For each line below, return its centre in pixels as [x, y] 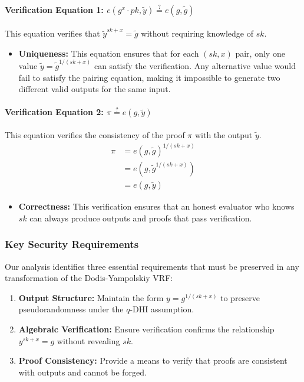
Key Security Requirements [72, 244]
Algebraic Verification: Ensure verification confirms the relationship [146, 329]
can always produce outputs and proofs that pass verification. [141, 218]
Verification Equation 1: [54, 9]
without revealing [88, 340]
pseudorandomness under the [71, 309]
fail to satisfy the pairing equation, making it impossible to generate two [149, 77]
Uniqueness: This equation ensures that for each [109, 53]
